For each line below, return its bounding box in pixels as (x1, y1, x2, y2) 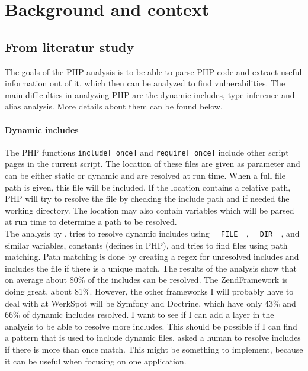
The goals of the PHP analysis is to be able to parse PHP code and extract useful (5, 65, 302, 78)
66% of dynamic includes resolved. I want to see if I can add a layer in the (5, 308, 274, 321)
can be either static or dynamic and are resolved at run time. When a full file (5, 169, 286, 181)
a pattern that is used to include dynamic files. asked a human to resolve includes (5, 331, 301, 344)
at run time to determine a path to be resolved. (5, 215, 177, 228)
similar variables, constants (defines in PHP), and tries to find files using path (5, 238, 288, 251)
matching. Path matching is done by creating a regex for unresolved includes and (5, 250, 299, 263)
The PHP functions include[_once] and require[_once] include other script (5, 146, 289, 158)
